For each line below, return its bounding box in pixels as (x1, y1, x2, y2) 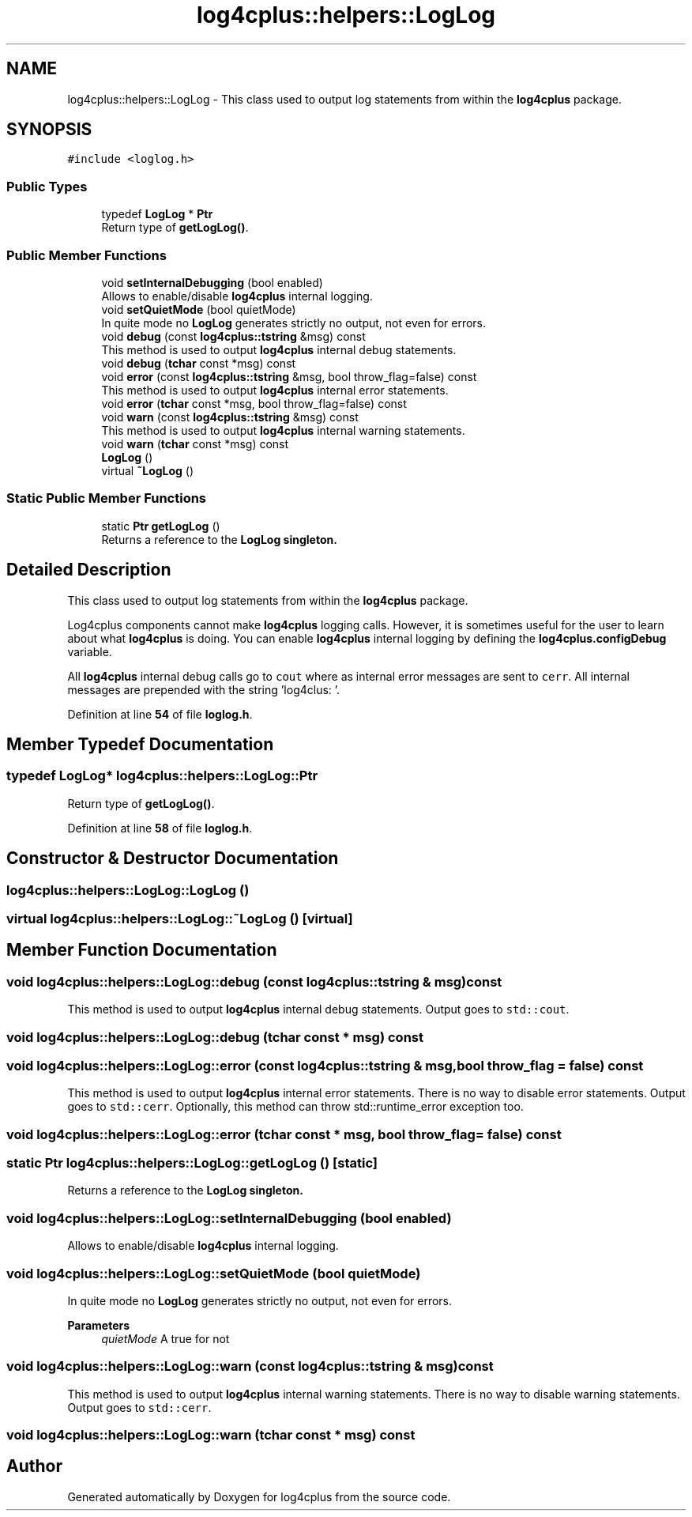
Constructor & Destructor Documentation (6, 848, 339, 869)
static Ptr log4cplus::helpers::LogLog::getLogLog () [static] (6, 1155, 378, 1172)
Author (6, 1456, 62, 1477)
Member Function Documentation (6, 940, 277, 960)
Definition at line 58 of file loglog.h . (67, 821, 253, 835)
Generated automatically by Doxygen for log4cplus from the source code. (67, 1489, 451, 1504)
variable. (67, 644, 112, 658)
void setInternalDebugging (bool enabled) (101, 275, 323, 289)
